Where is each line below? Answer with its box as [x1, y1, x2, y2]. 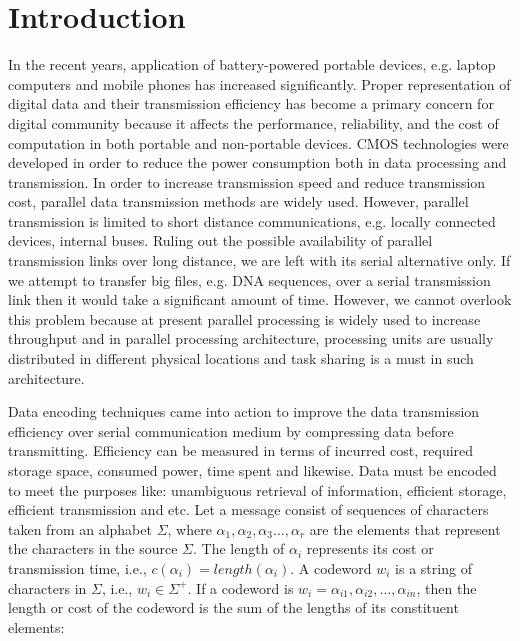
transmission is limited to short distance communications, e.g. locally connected [8, 210, 496, 231]
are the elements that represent [309, 518, 501, 539]
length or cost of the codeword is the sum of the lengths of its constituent [8, 597, 459, 618]
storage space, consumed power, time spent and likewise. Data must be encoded [8, 460, 497, 480]
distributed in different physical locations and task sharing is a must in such [8, 348, 474, 369]
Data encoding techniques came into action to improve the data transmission [8, 401, 480, 422]
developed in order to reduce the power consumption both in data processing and [8, 152, 507, 173]
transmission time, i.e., [8, 557, 147, 578]
